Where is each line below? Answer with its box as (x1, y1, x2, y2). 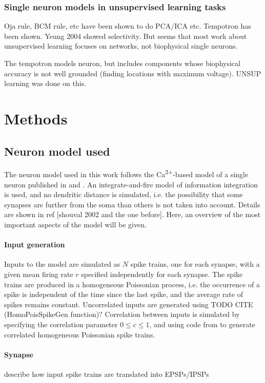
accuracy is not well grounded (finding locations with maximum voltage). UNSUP (4, 68, 261, 78)
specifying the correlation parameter (4, 318, 118, 329)
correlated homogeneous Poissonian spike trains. (4, 329, 155, 339)
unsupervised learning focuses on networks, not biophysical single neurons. (4, 40, 238, 51)
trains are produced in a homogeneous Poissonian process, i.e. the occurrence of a (4, 279, 260, 289)
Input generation (4, 239, 65, 250)
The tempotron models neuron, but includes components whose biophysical (4, 58, 240, 68)
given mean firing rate (4, 268, 73, 279)
